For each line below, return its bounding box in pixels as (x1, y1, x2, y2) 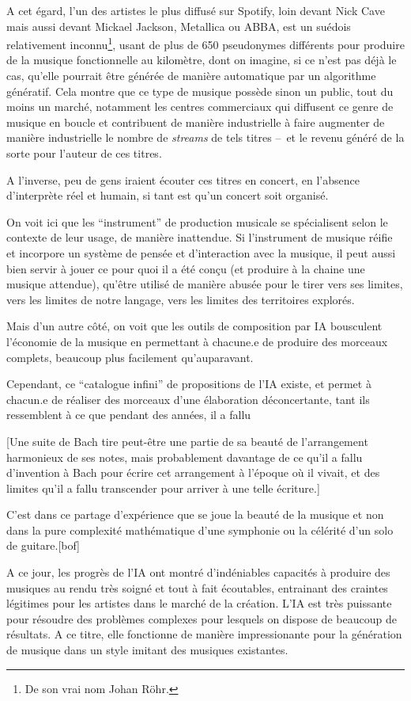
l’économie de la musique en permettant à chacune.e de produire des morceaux (6, 333, 388, 349)
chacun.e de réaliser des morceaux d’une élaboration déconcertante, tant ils (6, 391, 370, 407)
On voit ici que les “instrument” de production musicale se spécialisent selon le (6, 213, 388, 230)
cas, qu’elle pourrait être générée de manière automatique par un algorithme (6, 67, 376, 84)
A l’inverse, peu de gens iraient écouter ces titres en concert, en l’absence (6, 171, 360, 188)
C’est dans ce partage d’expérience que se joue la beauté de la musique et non (6, 506, 384, 523)
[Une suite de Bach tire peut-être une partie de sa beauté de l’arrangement (6, 432, 368, 449)
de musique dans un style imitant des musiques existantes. (6, 642, 288, 658)
